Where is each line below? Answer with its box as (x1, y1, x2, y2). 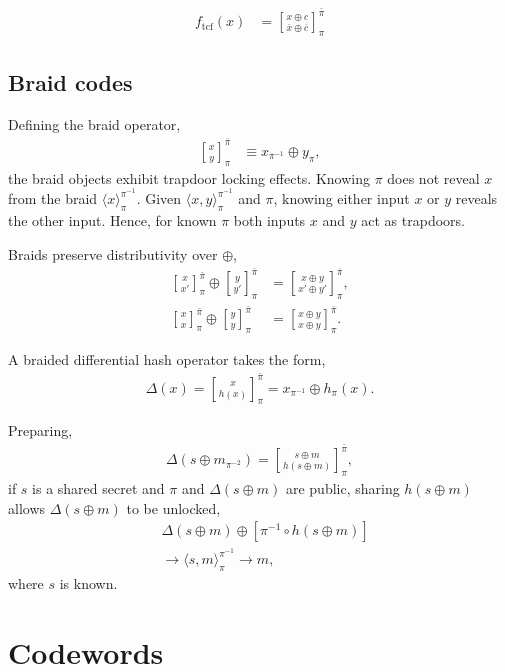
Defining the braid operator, (8, 114, 181, 135)
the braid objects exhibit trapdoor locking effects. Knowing (8, 167, 370, 188)
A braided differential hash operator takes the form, (8, 348, 326, 369)
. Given (136, 188, 182, 209)
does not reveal (387, 167, 480, 188)
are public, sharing (285, 477, 400, 498)
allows (8, 497, 46, 518)
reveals (455, 188, 498, 209)
